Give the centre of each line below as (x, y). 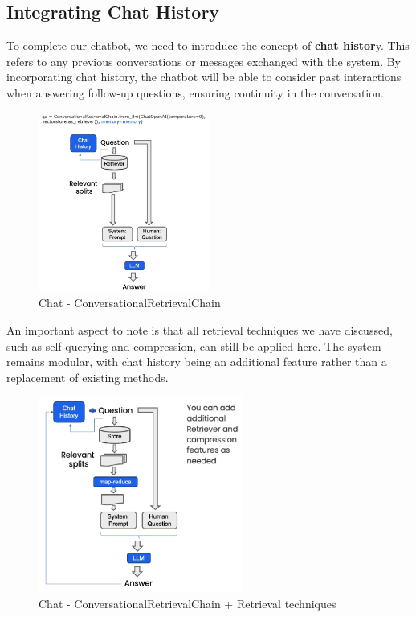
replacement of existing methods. (88, 377)
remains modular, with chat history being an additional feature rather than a (197, 362)
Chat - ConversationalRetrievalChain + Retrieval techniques (188, 603)
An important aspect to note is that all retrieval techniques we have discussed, (200, 330)
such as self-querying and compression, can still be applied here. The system (194, 346)
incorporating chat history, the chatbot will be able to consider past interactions (204, 77)
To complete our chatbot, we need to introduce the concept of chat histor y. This (208, 45)
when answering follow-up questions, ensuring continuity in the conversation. (195, 92)
